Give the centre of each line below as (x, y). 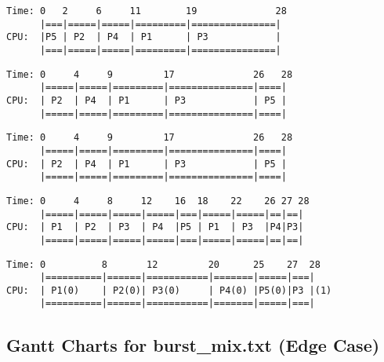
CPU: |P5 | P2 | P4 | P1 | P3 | (144, 37)
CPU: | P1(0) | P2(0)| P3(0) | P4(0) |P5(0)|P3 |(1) (169, 290)
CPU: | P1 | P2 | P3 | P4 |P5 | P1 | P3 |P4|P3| (155, 227)
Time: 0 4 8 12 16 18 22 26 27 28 (158, 201)
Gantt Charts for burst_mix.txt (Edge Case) (193, 344)
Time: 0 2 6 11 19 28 (147, 11)
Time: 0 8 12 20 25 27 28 (163, 264)
